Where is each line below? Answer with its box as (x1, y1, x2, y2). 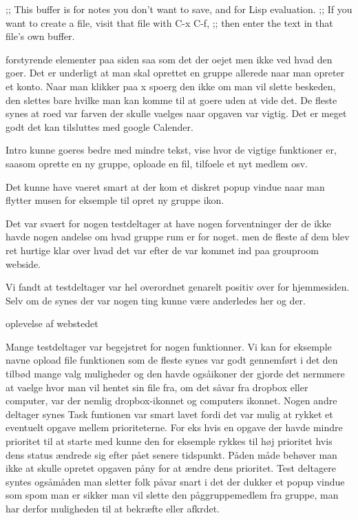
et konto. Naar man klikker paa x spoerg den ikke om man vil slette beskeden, (6, 79, 336, 93)
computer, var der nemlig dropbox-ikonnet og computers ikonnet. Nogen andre (6, 393, 337, 408)
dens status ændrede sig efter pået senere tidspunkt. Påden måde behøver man (6, 447, 337, 461)
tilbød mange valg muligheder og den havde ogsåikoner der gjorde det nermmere (6, 366, 345, 381)
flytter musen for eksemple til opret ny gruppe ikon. (6, 193, 224, 207)
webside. (6, 256, 41, 271)
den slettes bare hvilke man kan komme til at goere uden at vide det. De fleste (6, 92, 337, 107)
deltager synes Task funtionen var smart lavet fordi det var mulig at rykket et (6, 406, 333, 421)
